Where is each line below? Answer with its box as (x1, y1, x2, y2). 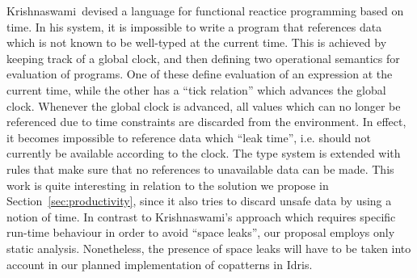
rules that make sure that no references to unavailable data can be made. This (6, 160, 394, 177)
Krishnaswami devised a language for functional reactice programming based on (6, 2, 404, 19)
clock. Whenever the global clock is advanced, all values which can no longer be (6, 97, 401, 114)
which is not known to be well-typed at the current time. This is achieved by (6, 34, 387, 51)
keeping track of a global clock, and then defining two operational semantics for (6, 49, 400, 66)
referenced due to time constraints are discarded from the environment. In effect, (6, 113, 406, 130)
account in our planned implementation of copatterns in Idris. (6, 255, 313, 272)
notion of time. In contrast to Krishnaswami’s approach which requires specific (6, 208, 396, 225)
